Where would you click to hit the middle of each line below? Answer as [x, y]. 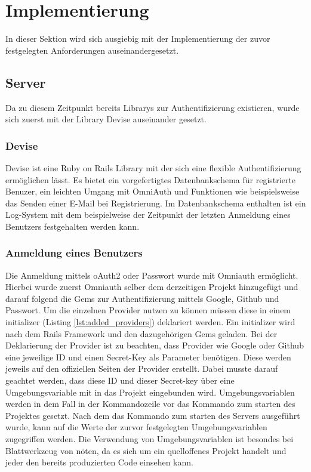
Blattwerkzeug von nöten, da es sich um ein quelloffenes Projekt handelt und [146, 450]
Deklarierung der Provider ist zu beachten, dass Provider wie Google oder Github [155, 345]
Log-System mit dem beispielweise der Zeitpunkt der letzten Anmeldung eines [148, 215]
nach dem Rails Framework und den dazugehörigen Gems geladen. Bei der [141, 333]
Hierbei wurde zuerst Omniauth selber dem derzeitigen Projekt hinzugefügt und [152, 287]
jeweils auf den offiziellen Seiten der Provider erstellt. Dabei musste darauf [142, 368]
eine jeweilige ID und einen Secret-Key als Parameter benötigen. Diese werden [148, 357]
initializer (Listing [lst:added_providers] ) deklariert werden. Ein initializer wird [150, 322]
